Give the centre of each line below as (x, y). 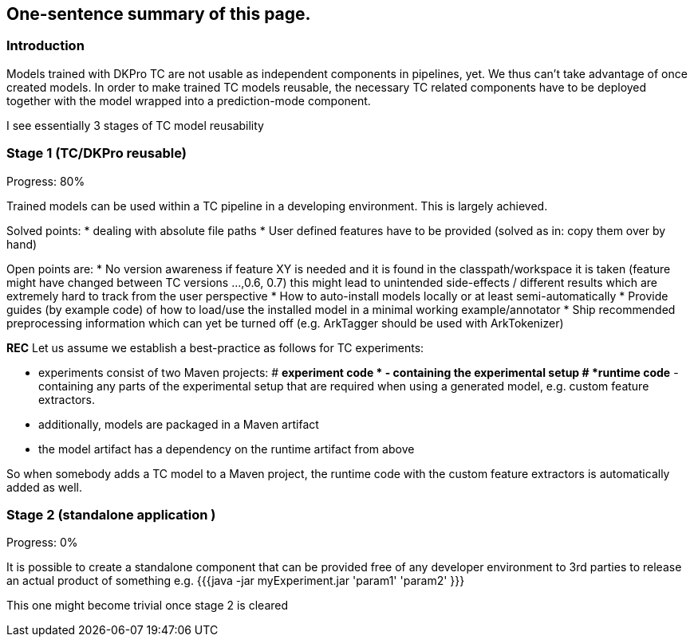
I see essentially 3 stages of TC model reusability (135, 125)
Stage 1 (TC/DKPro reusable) (97, 153)
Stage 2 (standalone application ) (111, 514)
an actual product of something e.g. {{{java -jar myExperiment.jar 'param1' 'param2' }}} (236, 581)
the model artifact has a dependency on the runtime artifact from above (227, 449)
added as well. (45, 487)
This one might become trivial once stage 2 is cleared (148, 606)
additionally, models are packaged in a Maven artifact (179, 424)
